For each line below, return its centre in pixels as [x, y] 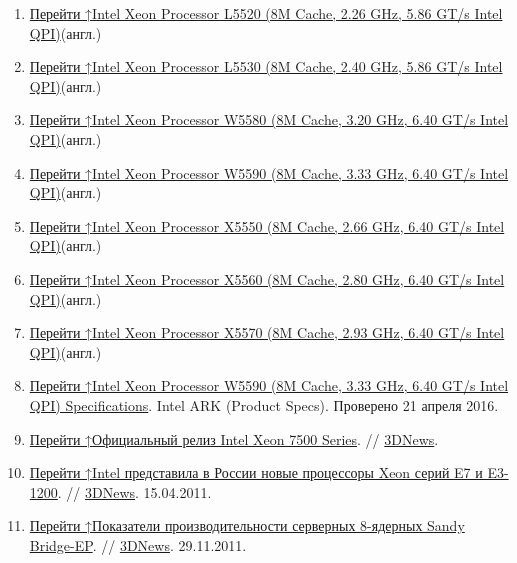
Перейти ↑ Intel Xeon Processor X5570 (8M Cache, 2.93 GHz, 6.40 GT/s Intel [267, 332]
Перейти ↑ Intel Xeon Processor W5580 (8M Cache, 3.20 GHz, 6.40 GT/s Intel [269, 119]
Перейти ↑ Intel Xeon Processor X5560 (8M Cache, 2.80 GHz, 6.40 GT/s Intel [267, 278]
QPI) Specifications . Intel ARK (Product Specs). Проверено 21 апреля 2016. [264, 404]
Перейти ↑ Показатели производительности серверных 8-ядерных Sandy [247, 525]
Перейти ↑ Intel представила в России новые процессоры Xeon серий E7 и [256, 472]
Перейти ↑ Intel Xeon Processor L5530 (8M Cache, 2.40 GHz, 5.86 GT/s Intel [266, 66]
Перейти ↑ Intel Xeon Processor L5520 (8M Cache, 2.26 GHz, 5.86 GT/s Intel [266, 13]
